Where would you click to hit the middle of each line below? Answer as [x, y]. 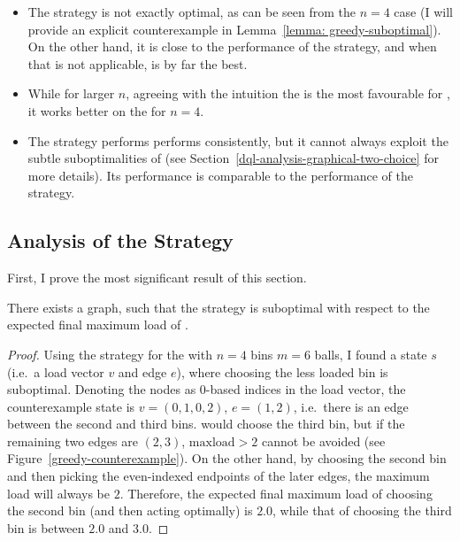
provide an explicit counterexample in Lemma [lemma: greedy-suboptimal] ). [234, 29]
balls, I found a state [371, 354]
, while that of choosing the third [362, 510]
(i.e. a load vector [56, 371]
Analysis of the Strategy [120, 240]
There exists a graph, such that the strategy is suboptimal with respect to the [218, 307]
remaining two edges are [73, 441]
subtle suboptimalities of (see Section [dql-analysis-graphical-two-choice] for [233, 158]
